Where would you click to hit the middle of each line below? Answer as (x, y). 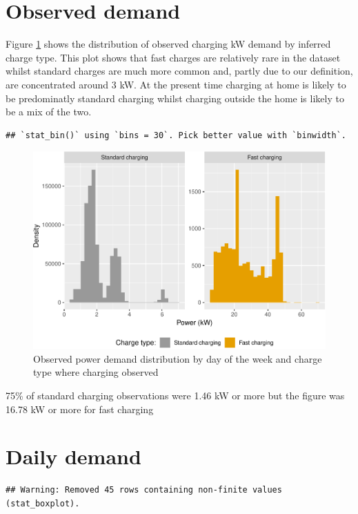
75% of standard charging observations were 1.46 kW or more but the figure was (175, 395)
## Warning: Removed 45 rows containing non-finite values (144, 490)
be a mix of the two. (49, 112)
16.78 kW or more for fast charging (80, 409)
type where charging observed (96, 372)
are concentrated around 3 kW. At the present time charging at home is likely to (176, 84)
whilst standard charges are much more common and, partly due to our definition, (179, 71)
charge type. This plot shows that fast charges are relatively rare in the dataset (173, 57)
